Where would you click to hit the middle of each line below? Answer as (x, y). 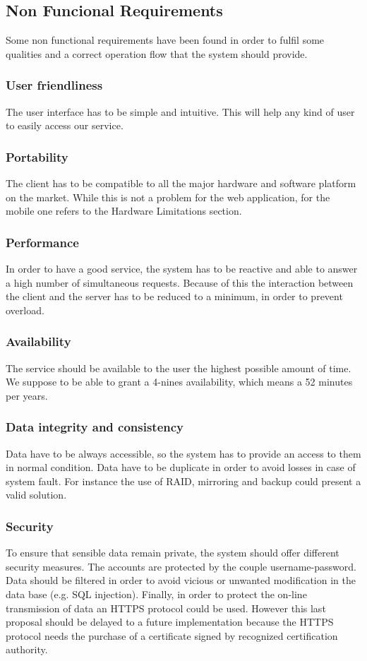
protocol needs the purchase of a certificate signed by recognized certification (172, 635)
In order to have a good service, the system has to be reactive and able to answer (182, 269)
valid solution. (36, 495)
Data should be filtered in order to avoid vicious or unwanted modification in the (181, 580)
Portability (37, 156)
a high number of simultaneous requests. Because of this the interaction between (180, 282)
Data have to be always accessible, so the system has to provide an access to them (183, 453)
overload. (25, 310)
